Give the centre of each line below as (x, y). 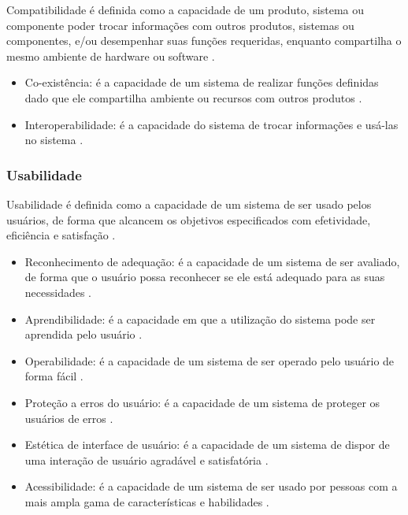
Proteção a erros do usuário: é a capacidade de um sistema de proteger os (202, 402)
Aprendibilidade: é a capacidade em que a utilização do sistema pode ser (200, 319)
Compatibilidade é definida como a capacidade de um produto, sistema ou (185, 9)
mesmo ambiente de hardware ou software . (111, 56)
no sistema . (54, 140)
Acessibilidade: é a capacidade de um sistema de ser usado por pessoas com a (211, 486)
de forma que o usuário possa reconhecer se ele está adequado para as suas (205, 277)
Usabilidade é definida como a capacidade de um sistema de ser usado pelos (189, 204)
